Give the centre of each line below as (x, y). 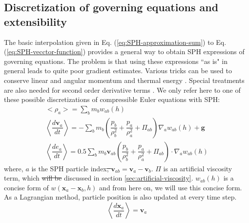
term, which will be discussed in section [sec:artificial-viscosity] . (99, 178)
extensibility (35, 21)
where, (14, 168)
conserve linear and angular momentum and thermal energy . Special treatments (124, 80)
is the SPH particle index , (70, 168)
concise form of (26, 187)
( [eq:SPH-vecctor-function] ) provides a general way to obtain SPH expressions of (124, 51)
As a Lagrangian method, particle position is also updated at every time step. (120, 197)
